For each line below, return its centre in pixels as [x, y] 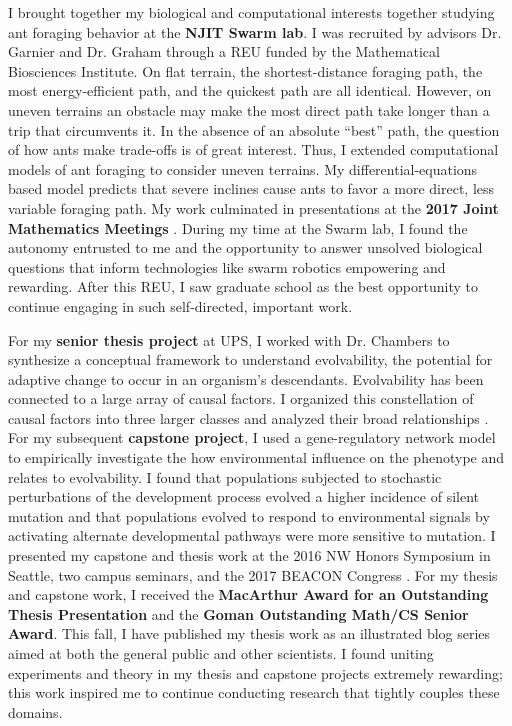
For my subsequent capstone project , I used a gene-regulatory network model [252, 437]
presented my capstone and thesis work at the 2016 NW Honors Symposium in [249, 555]
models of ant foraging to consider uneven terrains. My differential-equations [243, 168]
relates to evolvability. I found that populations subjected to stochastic [225, 476]
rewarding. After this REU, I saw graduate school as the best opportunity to [243, 286]
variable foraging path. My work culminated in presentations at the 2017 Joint [253, 207]
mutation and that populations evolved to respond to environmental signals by [249, 515]
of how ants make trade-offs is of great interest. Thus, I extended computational [253, 149]
